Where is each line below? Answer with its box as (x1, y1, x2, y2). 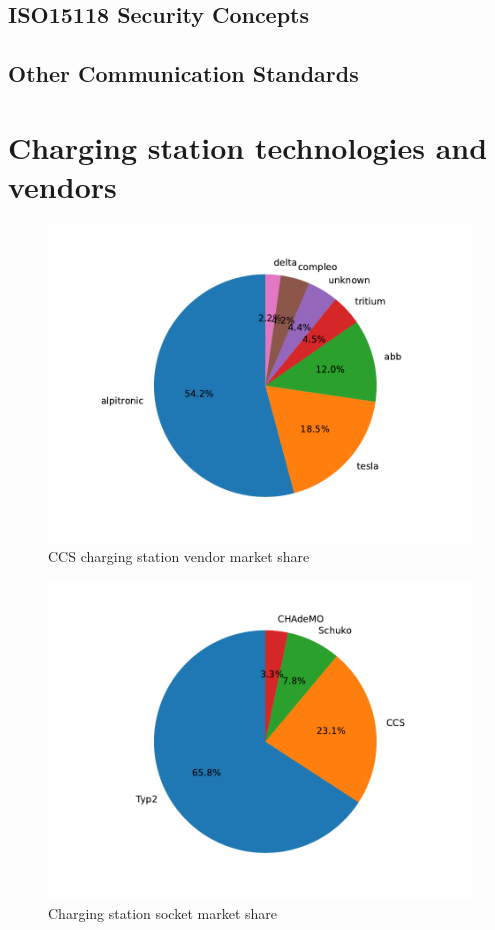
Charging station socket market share (48, 902, 277, 923)
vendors (8, 165, 117, 206)
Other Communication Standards (8, 58, 359, 89)
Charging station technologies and (8, 126, 488, 167)
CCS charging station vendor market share (48, 546, 310, 567)
